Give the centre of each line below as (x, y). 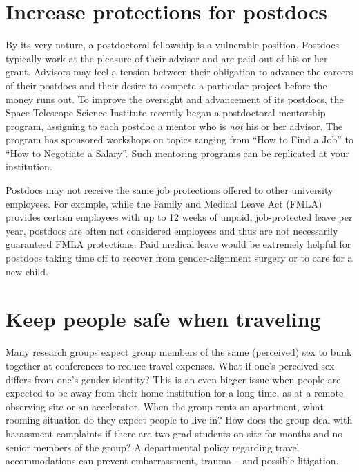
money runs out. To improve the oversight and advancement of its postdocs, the (175, 99)
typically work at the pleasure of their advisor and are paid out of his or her (167, 58)
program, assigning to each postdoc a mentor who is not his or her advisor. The (174, 126)
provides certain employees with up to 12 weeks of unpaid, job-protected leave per (179, 217)
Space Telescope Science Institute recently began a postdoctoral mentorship (166, 112)
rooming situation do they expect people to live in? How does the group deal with (179, 420)
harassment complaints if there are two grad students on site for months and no (174, 433)
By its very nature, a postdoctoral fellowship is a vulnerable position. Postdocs (172, 45)
